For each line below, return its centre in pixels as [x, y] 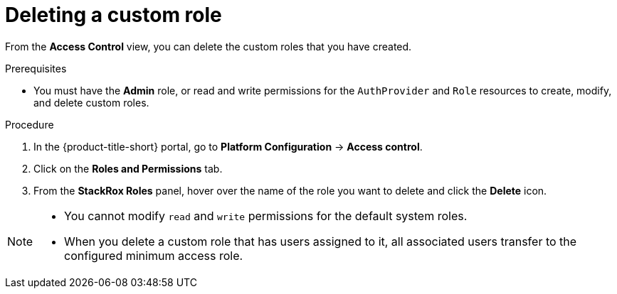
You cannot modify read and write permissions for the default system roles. [266, 216]
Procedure [30, 124]
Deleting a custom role [114, 15]
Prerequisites [36, 68]
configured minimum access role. [154, 255]
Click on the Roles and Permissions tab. [128, 168]
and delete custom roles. [91, 102]
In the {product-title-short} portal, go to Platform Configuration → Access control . [228, 146]
